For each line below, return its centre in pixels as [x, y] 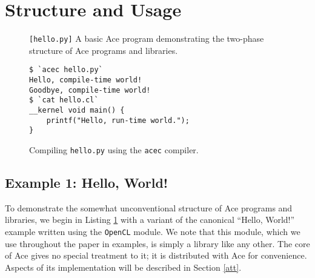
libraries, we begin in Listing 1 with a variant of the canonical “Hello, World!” [150, 220]
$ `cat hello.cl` [64, 100]
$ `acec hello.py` [66, 70]
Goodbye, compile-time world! [90, 90]
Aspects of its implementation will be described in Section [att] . [123, 267]
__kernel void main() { [77, 110]
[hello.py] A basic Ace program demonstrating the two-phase [147, 38]
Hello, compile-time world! [86, 80]
